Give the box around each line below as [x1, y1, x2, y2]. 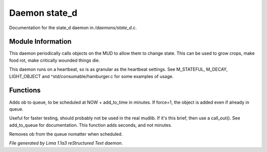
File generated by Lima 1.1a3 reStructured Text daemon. [9, 140, 123, 146]
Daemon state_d [9, 7, 78, 18]
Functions [9, 86, 41, 95]
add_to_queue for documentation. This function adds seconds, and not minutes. [9, 122, 173, 128]
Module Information [9, 38, 72, 46]
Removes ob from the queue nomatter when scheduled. [9, 131, 123, 137]
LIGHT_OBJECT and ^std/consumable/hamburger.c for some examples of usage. [9, 73, 174, 79]
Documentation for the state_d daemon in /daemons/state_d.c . [9, 25, 137, 31]
